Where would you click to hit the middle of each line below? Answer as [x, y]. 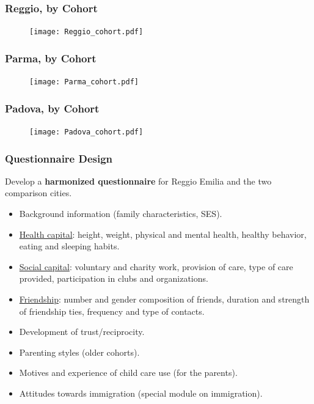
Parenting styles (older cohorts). [79, 352]
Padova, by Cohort [52, 108]
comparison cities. [38, 193]
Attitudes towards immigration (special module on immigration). [141, 393]
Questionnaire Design [59, 158]
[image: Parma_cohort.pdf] [84, 82]
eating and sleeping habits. [69, 246]
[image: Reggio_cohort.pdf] [86, 32]
